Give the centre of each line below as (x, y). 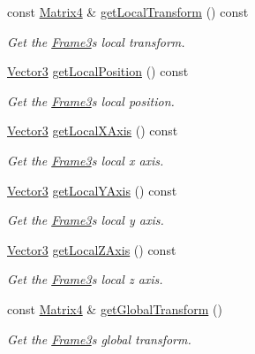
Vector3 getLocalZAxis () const (92, 249)
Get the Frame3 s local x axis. (86, 160)
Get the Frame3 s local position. (91, 100)
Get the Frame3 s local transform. (96, 41)
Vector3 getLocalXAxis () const (93, 131)
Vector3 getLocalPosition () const (98, 71)
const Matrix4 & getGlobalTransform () (115, 308)
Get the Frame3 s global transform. (99, 339)
